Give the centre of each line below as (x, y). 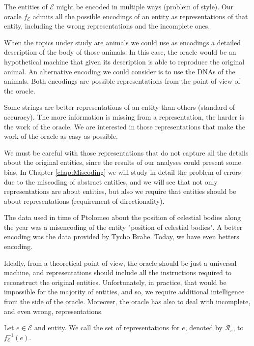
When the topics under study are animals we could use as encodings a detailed (122, 42)
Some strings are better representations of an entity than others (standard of (120, 107)
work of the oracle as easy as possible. (61, 136)
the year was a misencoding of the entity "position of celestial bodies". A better (123, 227)
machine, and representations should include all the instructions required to (118, 272)
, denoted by (204, 328)
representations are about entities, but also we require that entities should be (120, 191)
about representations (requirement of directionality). (84, 201)
